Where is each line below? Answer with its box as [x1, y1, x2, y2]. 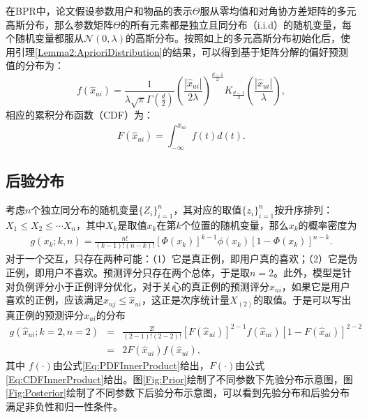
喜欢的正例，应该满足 [6, 292, 103, 307]
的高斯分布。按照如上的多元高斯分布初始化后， [125, 31, 340, 45]
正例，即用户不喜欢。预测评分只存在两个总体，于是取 [6, 265, 250, 280]
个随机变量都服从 [6, 31, 84, 45]
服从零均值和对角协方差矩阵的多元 [200, 3, 357, 17]
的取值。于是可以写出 [253, 292, 352, 307]
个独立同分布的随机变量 [31, 202, 139, 217]
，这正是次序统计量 [141, 292, 230, 307]
